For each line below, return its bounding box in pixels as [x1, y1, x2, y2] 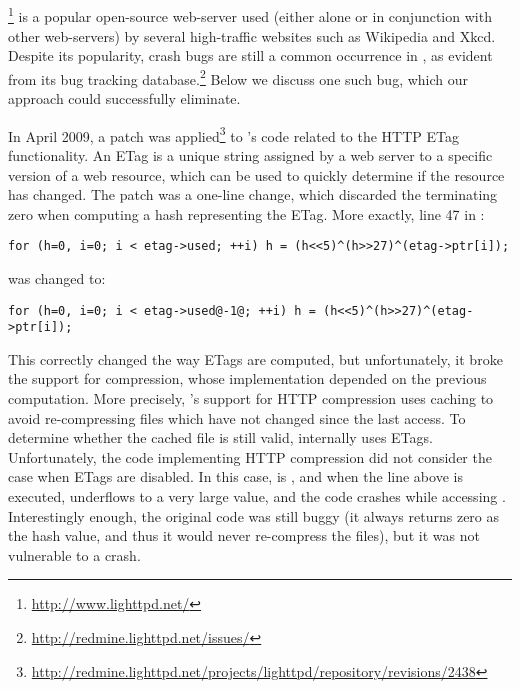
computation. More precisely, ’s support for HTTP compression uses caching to [8, 388, 494, 409]
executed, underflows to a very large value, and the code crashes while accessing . [8, 486, 506, 507]
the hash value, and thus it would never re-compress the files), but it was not [8, 525, 480, 546]
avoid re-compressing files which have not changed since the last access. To [8, 407, 466, 428]
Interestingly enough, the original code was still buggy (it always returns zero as [8, 505, 500, 526]
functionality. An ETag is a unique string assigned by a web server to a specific [8, 144, 493, 165]
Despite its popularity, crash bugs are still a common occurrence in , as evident [8, 45, 493, 66]
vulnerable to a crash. [8, 544, 141, 565]
